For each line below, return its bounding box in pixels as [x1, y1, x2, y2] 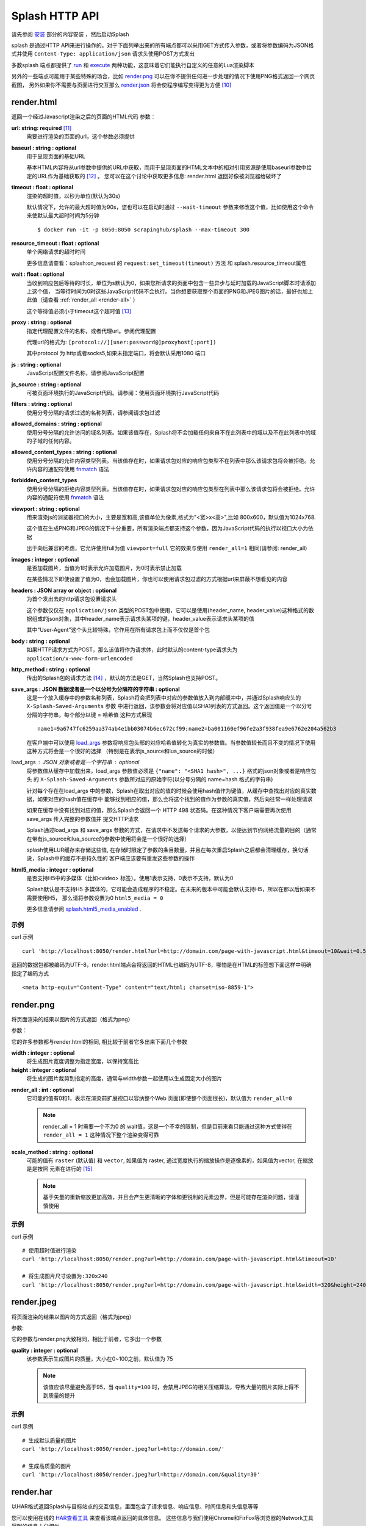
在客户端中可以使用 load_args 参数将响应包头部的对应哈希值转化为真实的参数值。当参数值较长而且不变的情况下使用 [26, 739, 316, 746]
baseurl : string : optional [11, 144, 76, 151]
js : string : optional [11, 361, 61, 368]
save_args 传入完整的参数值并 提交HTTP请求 [26, 815, 139, 822]
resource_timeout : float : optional [11, 240, 99, 247]
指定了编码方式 [11, 969, 49, 977]
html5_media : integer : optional [11, 866, 94, 873]
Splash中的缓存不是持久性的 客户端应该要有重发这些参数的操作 [37, 855, 195, 862]
